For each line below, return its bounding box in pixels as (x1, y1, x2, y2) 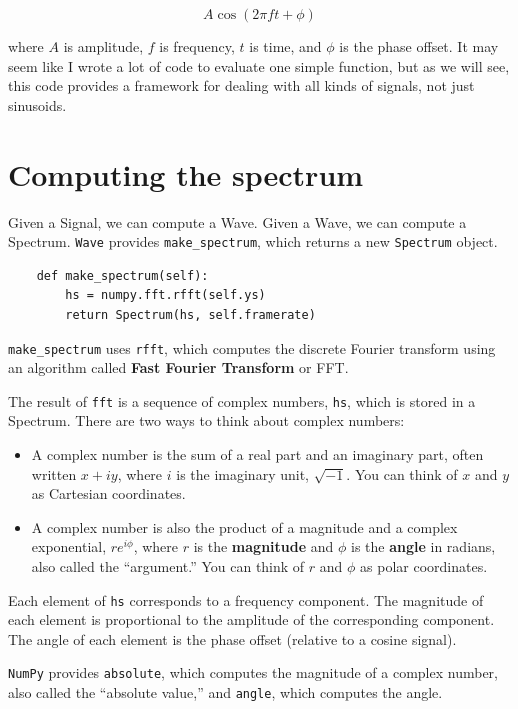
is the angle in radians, (351, 536, 496, 557)
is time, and (249, 36, 322, 56)
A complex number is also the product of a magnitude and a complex (31, 516, 458, 537)
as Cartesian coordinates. (31, 483, 186, 504)
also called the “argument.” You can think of (31, 556, 305, 576)
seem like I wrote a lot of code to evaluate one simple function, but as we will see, (8, 55, 510, 76)
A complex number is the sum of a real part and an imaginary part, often (31, 444, 484, 465)
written (31, 463, 77, 484)
